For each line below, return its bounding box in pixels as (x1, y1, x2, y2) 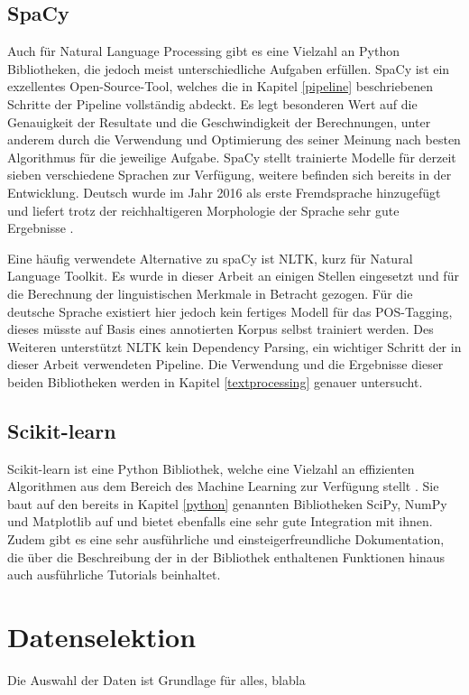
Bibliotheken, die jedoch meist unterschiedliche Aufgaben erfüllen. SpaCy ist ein (7, 59, 450, 78)
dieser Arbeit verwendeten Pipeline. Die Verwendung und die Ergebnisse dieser (7, 355, 444, 374)
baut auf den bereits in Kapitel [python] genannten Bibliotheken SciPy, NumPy (7, 494, 447, 513)
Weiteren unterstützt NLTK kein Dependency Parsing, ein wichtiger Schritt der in (7, 337, 462, 356)
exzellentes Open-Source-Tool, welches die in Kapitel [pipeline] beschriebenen (7, 77, 434, 96)
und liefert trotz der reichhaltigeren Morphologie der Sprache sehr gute (7, 200, 400, 219)
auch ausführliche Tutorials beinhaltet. (7, 565, 221, 584)
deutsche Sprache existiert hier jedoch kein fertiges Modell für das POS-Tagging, (7, 301, 453, 320)
